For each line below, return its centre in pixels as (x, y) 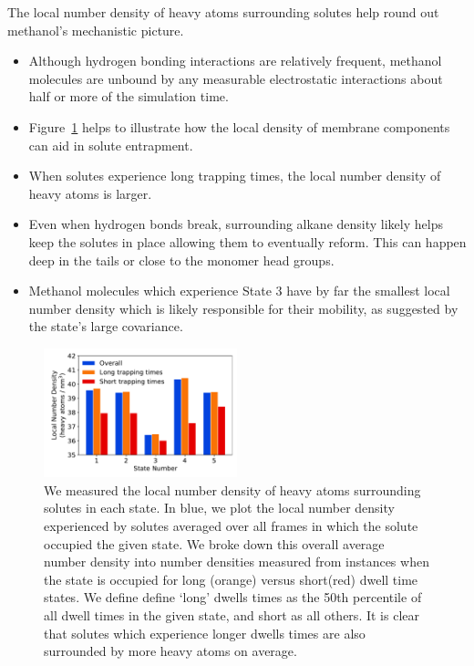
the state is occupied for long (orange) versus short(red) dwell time (231, 579)
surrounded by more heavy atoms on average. (170, 651)
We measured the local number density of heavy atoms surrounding (232, 489)
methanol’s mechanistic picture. (96, 30)
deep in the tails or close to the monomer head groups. (181, 260)
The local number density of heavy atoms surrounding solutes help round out (223, 12)
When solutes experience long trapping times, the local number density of (235, 176)
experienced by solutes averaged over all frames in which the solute (231, 526)
